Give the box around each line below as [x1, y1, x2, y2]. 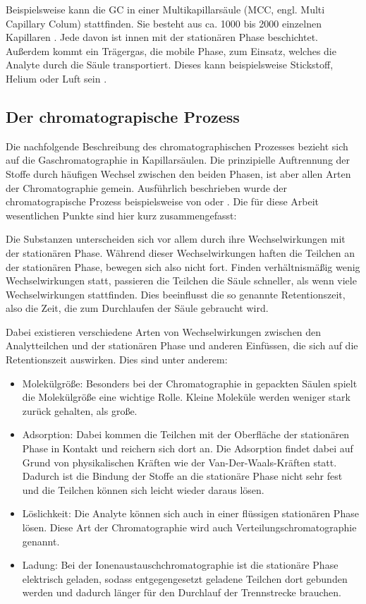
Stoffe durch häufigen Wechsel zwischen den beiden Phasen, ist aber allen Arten [6, 166, 351, 181]
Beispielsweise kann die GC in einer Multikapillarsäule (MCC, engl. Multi [6, 2, 325, 16]
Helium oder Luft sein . [6, 71, 107, 85]
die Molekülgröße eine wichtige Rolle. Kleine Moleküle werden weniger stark [22, 389, 350, 404]
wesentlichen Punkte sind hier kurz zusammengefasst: [6, 207, 237, 222]
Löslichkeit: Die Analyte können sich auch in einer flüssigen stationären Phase [22, 506, 359, 521]
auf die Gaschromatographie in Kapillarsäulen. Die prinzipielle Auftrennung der [6, 152, 350, 167]
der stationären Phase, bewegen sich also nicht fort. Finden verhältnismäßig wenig [6, 259, 360, 274]
